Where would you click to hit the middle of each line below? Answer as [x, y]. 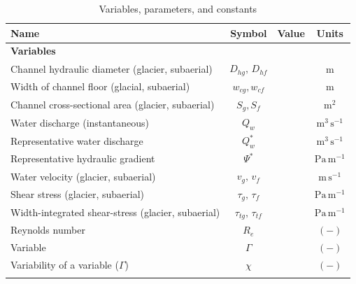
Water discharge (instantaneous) [80, 122]
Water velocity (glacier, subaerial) [83, 176]
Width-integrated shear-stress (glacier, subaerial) [115, 212]
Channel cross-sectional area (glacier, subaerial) [113, 105]
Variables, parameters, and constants [178, 8]
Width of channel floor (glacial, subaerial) [100, 86]
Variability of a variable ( [65, 265]
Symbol [249, 33]
